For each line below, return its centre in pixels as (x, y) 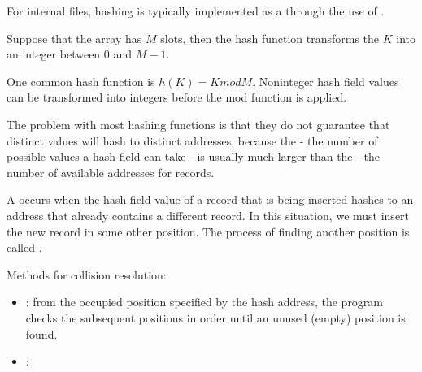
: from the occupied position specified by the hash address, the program (204, 302)
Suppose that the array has (74, 38)
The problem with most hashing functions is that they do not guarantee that (198, 124)
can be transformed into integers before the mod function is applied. (177, 97)
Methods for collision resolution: (87, 274)
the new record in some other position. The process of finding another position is (208, 231)
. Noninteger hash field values (326, 81)
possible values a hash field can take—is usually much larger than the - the (194, 156)
